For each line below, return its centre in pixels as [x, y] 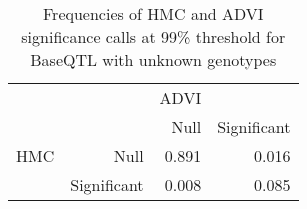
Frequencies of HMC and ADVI [153, 13]
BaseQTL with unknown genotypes [153, 59]
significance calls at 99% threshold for [153, 36]
